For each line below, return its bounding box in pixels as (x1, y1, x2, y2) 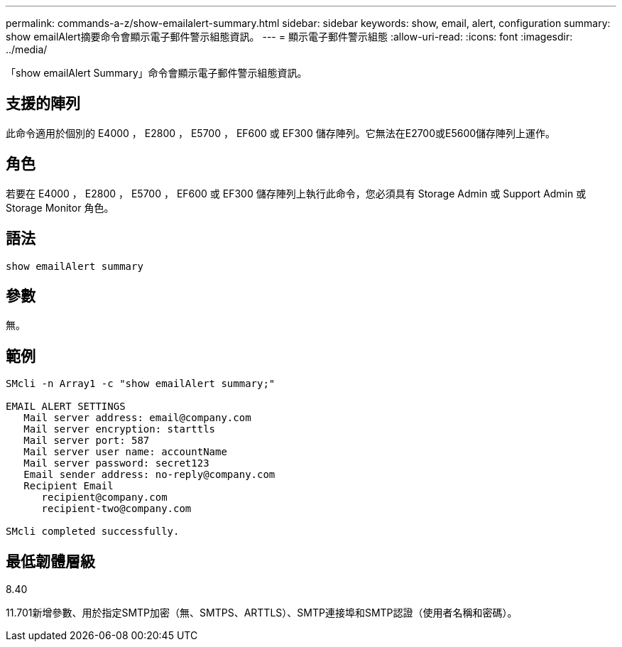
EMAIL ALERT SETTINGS (6, 401, 126, 413)
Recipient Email (23, 480, 114, 492)
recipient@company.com (41, 491, 168, 504)
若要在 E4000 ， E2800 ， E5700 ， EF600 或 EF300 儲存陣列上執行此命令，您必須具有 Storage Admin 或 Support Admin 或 (6, 187, 586, 200)
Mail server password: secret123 (23, 457, 209, 469)
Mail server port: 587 (23, 435, 150, 447)
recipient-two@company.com (41, 503, 192, 515)
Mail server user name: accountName (23, 446, 227, 458)
